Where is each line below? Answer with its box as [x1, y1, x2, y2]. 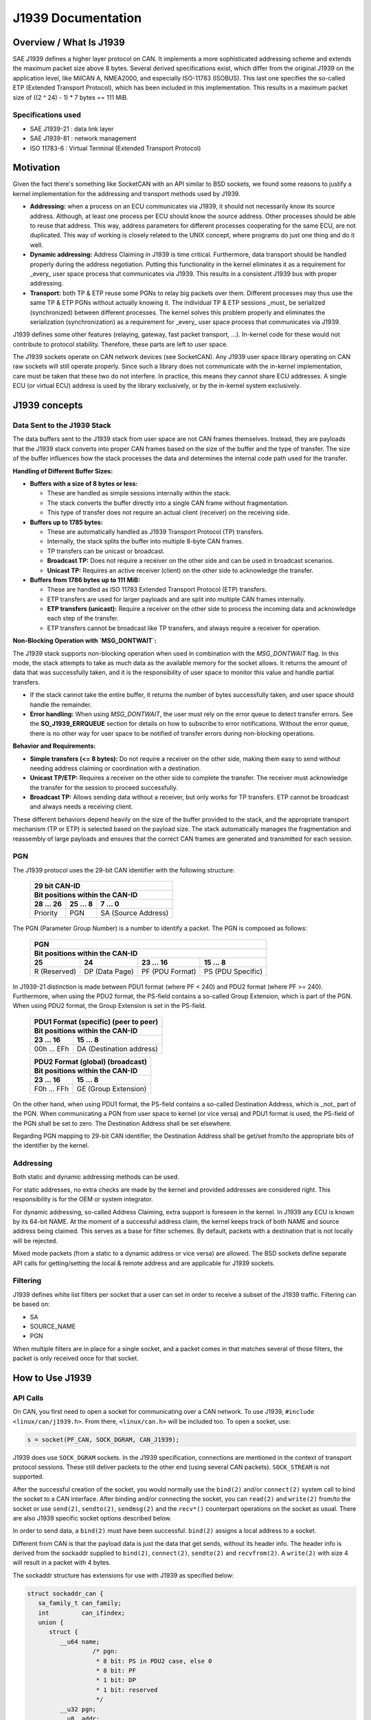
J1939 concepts [12, 400, 83, 411]
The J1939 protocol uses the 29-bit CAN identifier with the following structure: [12, 866, 235, 874]
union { [38, 1619, 64, 1626]
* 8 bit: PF [95, 1666, 137, 1675]
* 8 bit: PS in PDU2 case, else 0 [95, 1657, 212, 1665]
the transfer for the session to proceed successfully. [30, 783, 178, 791]
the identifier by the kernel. [12, 1141, 89, 1150]
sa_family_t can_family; [38, 1600, 122, 1607]
